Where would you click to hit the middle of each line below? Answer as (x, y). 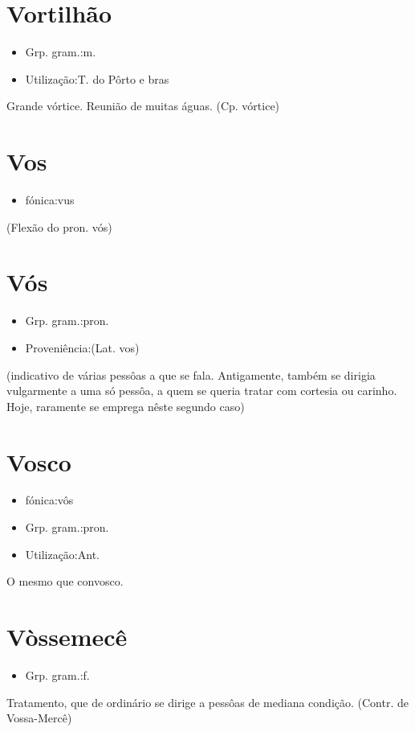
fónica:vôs (49, 500)
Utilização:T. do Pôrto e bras (97, 78)
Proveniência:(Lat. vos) (82, 347)
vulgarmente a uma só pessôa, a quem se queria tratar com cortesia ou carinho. (202, 391)
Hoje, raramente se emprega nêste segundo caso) (126, 406)
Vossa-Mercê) (39, 718)
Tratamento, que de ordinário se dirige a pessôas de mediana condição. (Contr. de (207, 702)
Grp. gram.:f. (57, 674)
